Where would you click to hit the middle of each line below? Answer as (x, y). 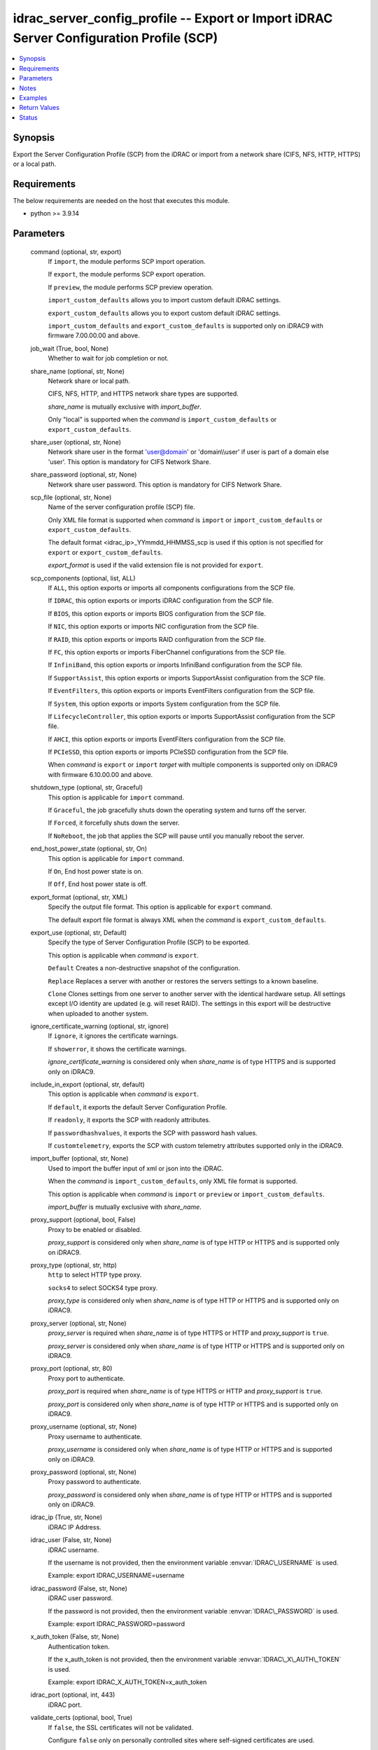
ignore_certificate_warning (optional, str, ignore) (100, 1026)
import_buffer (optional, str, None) (79, 1158)
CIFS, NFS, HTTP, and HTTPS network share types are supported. (143, 394)
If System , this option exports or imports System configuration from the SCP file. (164, 703)
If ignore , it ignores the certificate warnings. (113, 1036)
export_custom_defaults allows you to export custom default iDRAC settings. (164, 313)
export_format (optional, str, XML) (79, 897)
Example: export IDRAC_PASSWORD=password (117, 1624)
